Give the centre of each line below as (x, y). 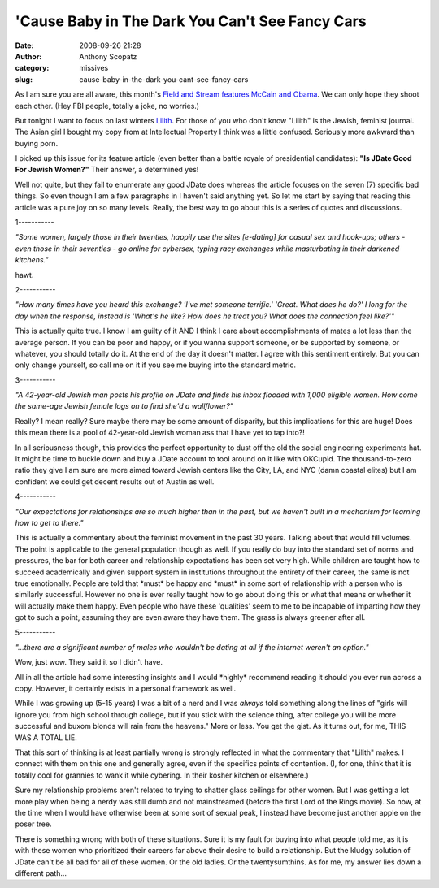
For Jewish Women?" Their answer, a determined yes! (107, 170)
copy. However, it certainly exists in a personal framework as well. (125, 689)
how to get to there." (50, 523)
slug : (24, 79)
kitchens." (32, 260)
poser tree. (33, 824)
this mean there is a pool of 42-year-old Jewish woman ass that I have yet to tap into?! (160, 433)
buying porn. (37, 143)
